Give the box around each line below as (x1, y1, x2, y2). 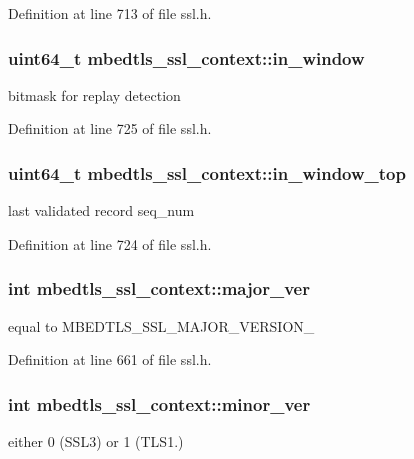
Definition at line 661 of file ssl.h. (8, 349, 212, 370)
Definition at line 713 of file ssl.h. (8, 3, 212, 23)
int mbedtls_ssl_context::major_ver (8, 276, 310, 301)
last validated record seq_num (8, 200, 195, 221)
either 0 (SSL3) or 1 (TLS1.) (8, 431, 184, 452)
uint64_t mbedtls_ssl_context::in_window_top (8, 160, 406, 185)
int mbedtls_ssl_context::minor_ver (8, 391, 311, 416)
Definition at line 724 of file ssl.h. (8, 233, 212, 254)
